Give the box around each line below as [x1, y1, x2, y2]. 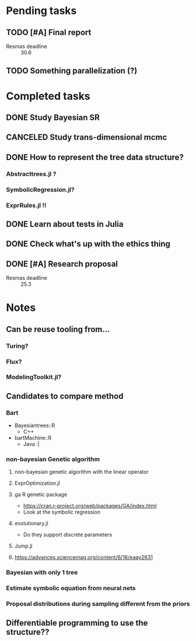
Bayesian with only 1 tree [6, 569, 78, 577]
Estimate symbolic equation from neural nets [6, 584, 136, 593]
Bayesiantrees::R [14, 422, 55, 429]
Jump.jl [14, 542, 33, 550]
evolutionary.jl [14, 520, 48, 527]
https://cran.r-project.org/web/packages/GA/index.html [23, 503, 157, 510]
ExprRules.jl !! [6, 201, 47, 209]
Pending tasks [6, 4, 77, 18]
